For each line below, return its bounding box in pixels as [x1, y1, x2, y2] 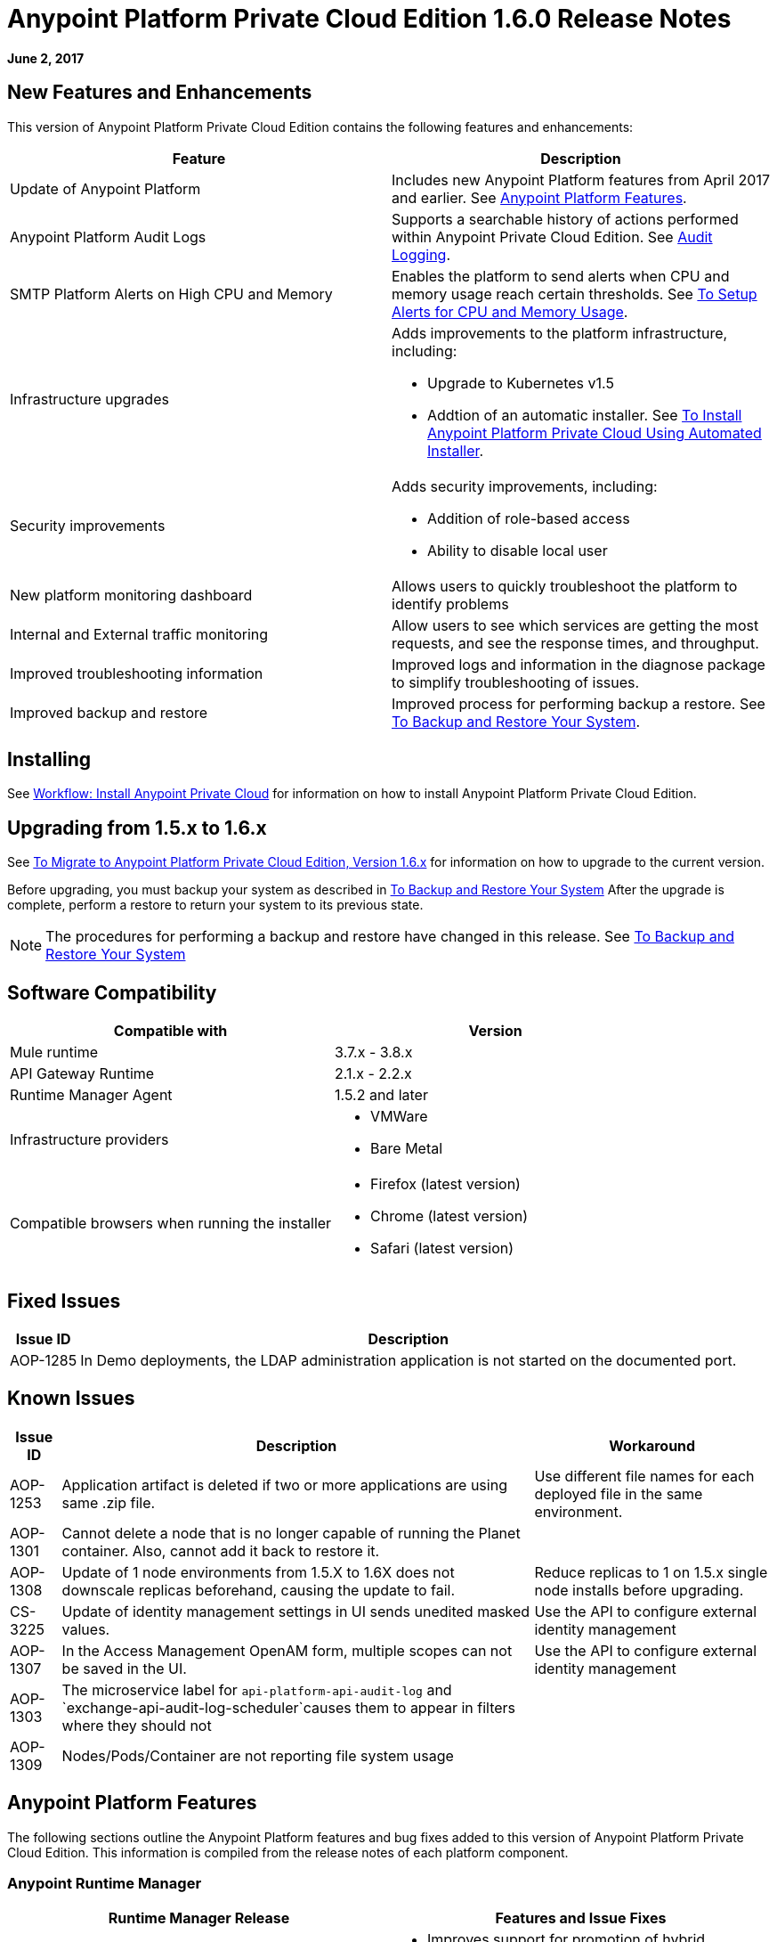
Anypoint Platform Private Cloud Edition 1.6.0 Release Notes [7, 4, 732, 34]
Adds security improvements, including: [392, 477, 658, 495]
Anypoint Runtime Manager [7, 1874, 202, 1893]
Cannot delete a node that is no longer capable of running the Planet [61, 1523, 521, 1542]
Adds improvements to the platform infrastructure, [392, 323, 728, 342]
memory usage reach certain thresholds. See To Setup [392, 284, 757, 303]
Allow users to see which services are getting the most [392, 616, 759, 634]
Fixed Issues [7, 1289, 121, 1312]
